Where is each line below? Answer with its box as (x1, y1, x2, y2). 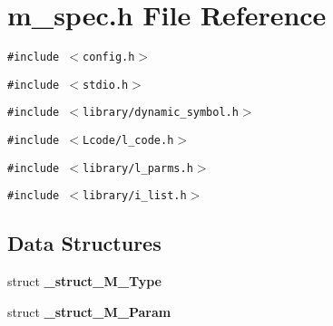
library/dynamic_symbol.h (83, 106, 239, 120)
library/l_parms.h (83, 161, 193, 175)
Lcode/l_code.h (83, 134, 174, 148)
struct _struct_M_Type (7, 272, 162, 291)
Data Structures (7, 229, 162, 257)
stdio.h (83, 78, 129, 91)
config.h (83, 51, 135, 64)
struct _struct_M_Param (7, 302, 171, 321)
